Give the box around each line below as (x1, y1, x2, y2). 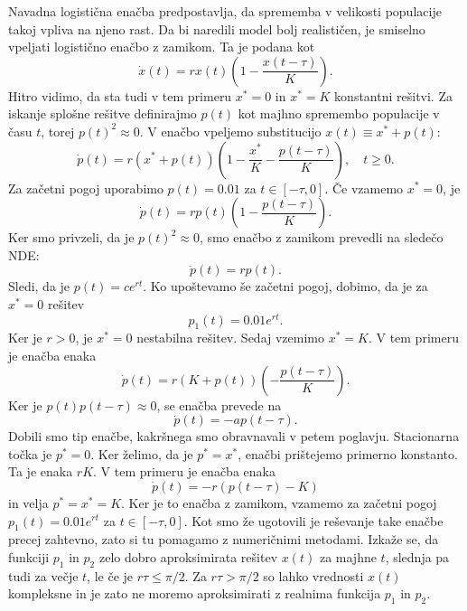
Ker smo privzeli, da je (8, 228, 135, 247)
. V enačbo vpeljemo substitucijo (139, 121, 322, 140)
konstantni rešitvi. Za (334, 86, 453, 105)
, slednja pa (385, 547, 450, 566)
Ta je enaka (8, 462, 73, 481)
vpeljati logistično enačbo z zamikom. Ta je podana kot (8, 37, 315, 56)
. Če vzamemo (324, 178, 404, 197)
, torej (41, 121, 75, 140)
